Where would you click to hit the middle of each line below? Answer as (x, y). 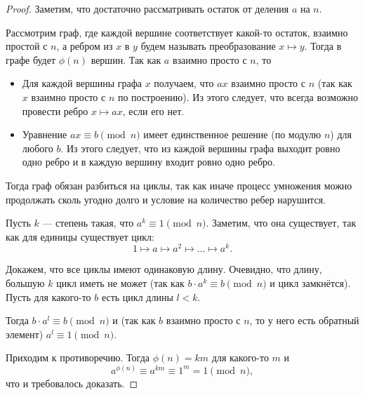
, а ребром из (85, 46)
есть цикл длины (137, 296)
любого (38, 148)
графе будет (31, 59)
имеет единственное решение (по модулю (232, 134)
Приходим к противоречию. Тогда (78, 357)
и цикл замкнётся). (310, 282)
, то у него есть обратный (304, 320)
